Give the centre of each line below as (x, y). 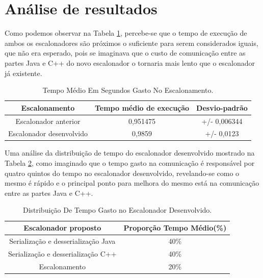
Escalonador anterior (48, 121)
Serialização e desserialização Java (62, 241)
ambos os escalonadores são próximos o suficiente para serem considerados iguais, (131, 43)
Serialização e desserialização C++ (62, 253)
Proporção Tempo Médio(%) (175, 228)
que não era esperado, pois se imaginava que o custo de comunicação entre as (125, 53)
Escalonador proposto (62, 228)
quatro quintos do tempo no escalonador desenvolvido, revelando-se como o (122, 173)
